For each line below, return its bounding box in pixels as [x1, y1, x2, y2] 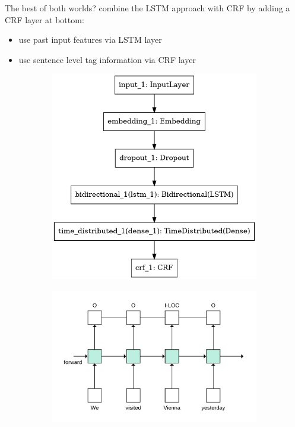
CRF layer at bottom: [5, 13, 84, 26]
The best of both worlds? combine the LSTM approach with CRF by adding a [5, 2, 290, 14]
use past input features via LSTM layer [18, 33, 162, 46]
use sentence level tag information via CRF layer [18, 53, 196, 65]
